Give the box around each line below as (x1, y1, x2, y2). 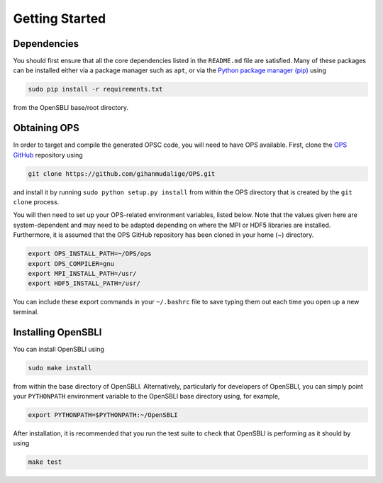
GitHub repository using (13, 150, 83, 159)
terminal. (13, 307, 39, 316)
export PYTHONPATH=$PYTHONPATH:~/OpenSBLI (28, 411, 178, 419)
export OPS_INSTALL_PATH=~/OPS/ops (28, 250, 152, 258)
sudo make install (28, 364, 92, 372)
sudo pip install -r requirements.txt (28, 85, 163, 94)
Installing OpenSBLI (13, 326, 102, 338)
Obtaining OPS (13, 122, 79, 134)
